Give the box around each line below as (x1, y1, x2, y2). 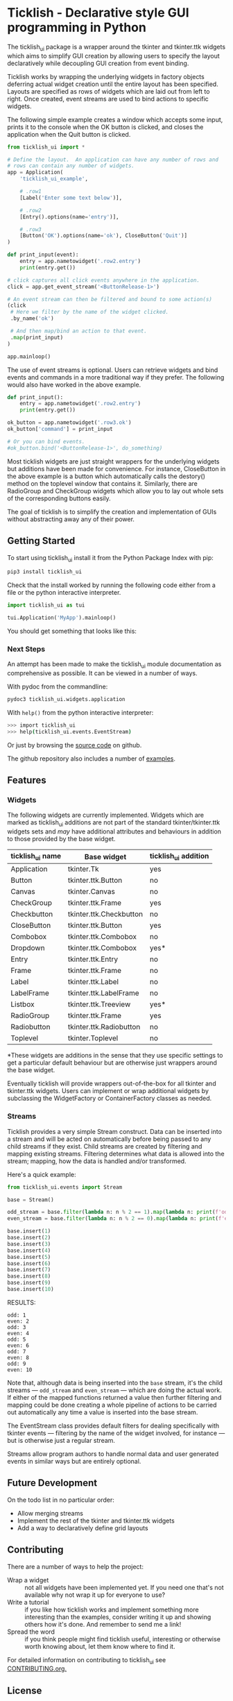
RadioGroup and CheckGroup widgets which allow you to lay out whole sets (7, 486, 224, 495)
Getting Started (7, 535, 76, 547)
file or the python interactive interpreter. (7, 589, 121, 597)
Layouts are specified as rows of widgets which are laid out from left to (7, 87, 210, 95)
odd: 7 (7, 1348, 26, 1355)
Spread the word (7, 1627, 55, 1636)
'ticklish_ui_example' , (19, 176, 89, 183)
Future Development (7, 1477, 98, 1489)
